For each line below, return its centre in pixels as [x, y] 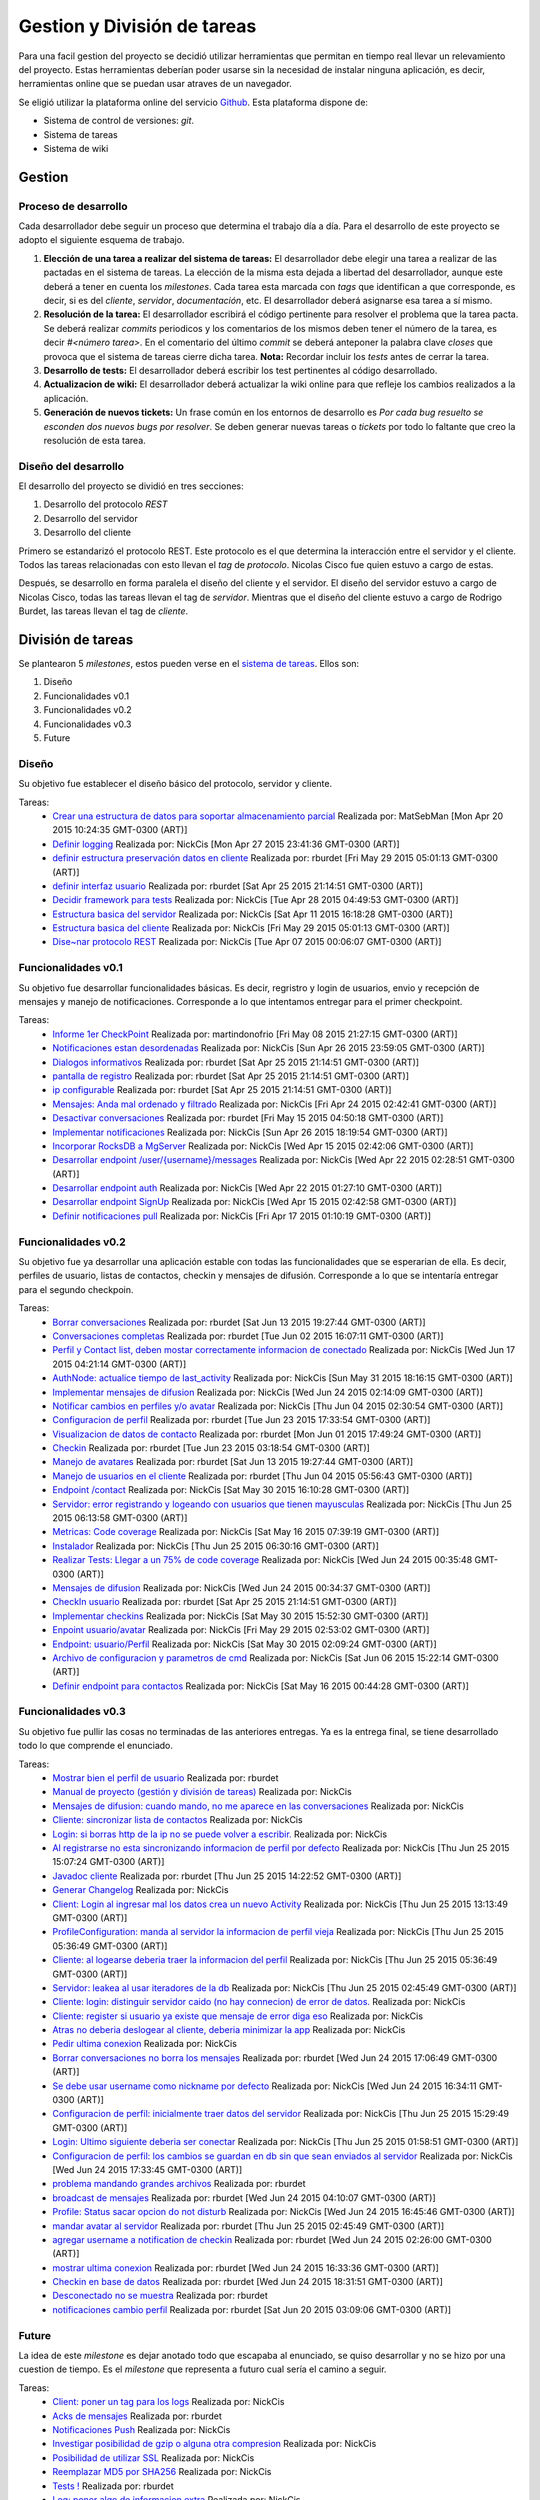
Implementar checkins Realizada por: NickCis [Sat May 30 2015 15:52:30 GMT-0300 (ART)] [240, 1616]
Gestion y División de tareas [137, 26]
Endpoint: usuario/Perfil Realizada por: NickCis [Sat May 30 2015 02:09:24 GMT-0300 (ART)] [244, 1644]
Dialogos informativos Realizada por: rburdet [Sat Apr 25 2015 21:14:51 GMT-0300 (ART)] [236, 1062]
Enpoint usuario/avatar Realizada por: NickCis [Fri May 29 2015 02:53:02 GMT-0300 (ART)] [241, 1630]
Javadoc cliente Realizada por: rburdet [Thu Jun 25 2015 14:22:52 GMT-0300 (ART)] [227, 1876]
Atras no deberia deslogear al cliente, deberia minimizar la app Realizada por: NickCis [229, 2030]
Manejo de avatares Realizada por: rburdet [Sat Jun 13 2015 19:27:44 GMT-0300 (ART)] [233, 1462]
